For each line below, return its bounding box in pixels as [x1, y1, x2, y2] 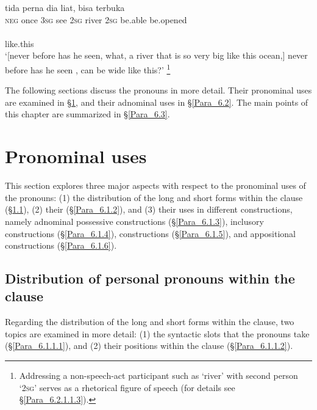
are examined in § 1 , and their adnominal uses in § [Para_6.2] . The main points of [5, 95, 308, 108]
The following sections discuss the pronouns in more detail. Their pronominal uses [5, 84, 312, 97]
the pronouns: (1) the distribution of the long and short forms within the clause [5, 191, 303, 203]
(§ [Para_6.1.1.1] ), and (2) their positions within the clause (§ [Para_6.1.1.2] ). [5, 339, 293, 352]
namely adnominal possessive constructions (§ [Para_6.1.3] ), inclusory [5, 214, 264, 227]
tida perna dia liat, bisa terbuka [5, 1, 125, 13]
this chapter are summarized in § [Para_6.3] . [5, 108, 170, 120]
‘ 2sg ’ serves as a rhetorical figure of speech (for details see [19, 381, 235, 394]
